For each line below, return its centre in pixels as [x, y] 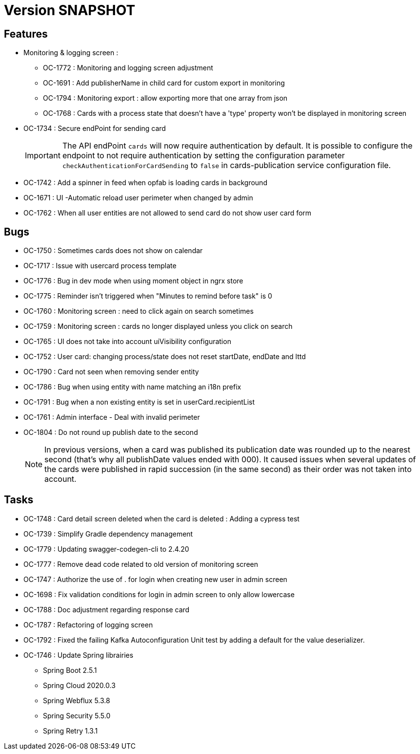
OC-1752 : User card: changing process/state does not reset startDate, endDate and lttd [165, 357]
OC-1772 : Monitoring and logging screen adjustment [128, 68]
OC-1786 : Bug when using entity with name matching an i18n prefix [132, 387]
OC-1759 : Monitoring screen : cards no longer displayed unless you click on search [158, 326]
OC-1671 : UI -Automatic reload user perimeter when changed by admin [138, 198]
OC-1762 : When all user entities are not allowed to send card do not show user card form [168, 213]
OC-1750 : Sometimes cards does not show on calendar [113, 251]
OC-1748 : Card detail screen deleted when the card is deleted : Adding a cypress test [161, 518]
